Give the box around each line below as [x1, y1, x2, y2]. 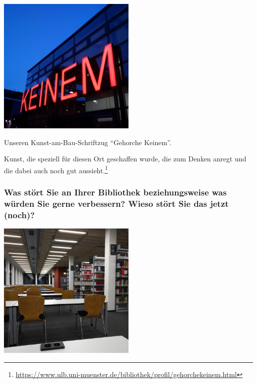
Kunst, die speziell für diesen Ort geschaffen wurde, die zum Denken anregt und [4, 153, 247, 164]
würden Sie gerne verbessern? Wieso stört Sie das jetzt [4, 197, 229, 209]
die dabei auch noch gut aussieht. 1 [4, 163, 108, 175]
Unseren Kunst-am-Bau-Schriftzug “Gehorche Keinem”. [4, 137, 171, 147]
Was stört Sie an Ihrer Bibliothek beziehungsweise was [4, 186, 227, 198]
